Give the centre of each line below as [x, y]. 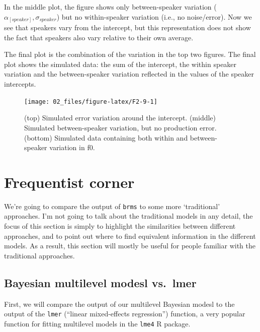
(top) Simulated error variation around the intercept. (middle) [120, 118]
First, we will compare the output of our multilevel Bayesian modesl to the [119, 304]
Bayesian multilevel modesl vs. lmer [100, 282]
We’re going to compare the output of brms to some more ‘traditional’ [112, 206]
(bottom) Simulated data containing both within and [106, 137]
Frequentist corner [69, 182]
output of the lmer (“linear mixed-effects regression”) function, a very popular [125, 314]
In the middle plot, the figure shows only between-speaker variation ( [110, 7]
